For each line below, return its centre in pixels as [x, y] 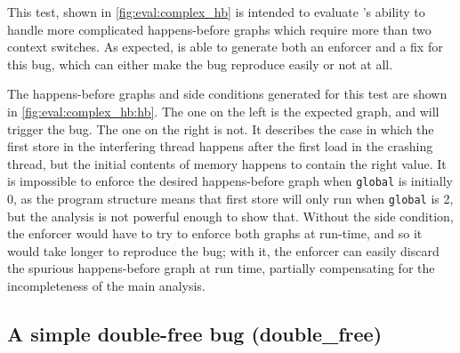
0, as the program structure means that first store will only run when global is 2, [230, 198]
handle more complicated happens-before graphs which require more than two [219, 29]
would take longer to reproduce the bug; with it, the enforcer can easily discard [223, 250]
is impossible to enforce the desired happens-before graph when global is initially [230, 181]
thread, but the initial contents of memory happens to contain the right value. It [227, 163]
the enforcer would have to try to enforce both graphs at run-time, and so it [215, 233]
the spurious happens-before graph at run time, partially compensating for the [221, 268]
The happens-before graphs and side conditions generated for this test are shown [227, 94]
